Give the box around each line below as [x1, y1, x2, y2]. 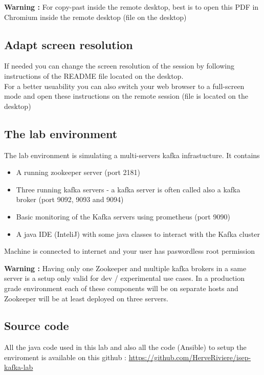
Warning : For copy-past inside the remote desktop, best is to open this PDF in [4, 2, 259, 12]
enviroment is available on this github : [4, 351, 126, 362]
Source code [4, 318, 69, 334]
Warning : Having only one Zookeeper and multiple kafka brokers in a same [4, 262, 247, 273]
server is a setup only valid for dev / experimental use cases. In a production [4, 273, 245, 283]
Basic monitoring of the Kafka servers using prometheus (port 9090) [16, 211, 230, 222]
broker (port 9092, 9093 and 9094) [16, 194, 124, 205]
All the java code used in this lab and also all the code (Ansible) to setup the [4, 342, 247, 352]
